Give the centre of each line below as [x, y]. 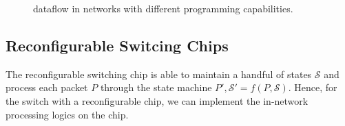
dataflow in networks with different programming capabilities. [163, 8]
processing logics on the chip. [67, 114]
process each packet [47, 87]
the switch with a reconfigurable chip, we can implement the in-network [157, 100]
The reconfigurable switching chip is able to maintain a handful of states [159, 74]
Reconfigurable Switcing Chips [117, 45]
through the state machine [156, 87]
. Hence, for [313, 87]
